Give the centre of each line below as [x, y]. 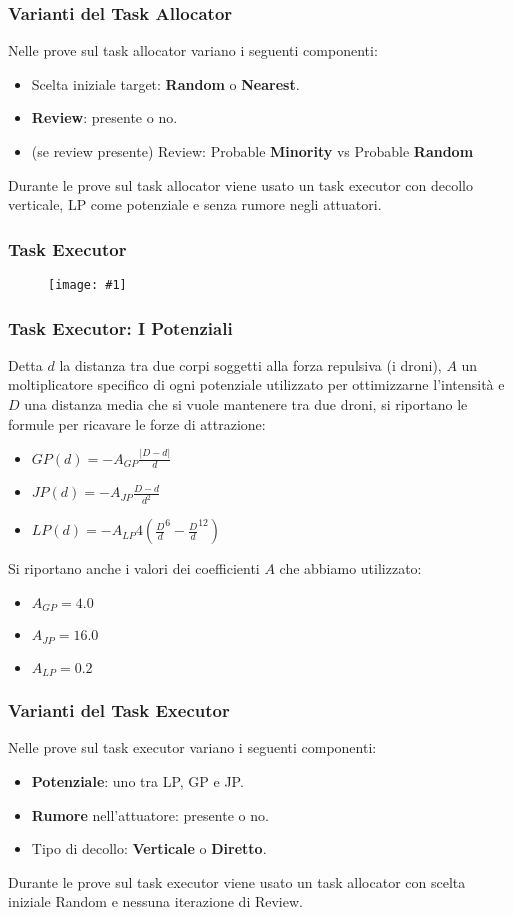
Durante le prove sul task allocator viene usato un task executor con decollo [240, 184]
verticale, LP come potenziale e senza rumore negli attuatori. [195, 204]
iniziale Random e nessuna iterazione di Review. [155, 901]
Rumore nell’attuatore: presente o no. [150, 814]
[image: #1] [87, 285]
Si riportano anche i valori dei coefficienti [134, 568]
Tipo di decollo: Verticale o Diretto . [149, 848]
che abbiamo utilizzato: [350, 568]
